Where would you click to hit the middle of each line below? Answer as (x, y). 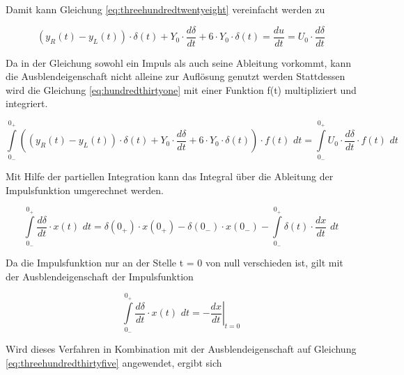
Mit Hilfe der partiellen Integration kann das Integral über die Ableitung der (170, 176)
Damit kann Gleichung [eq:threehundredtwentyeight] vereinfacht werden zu (165, 9)
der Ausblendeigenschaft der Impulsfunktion (100, 276)
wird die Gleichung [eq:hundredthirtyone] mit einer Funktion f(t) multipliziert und (181, 89)
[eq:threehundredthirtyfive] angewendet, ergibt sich (114, 362)
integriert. (27, 103)
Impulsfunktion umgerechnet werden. (85, 190)
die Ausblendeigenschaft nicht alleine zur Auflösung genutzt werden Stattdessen (176, 76)
